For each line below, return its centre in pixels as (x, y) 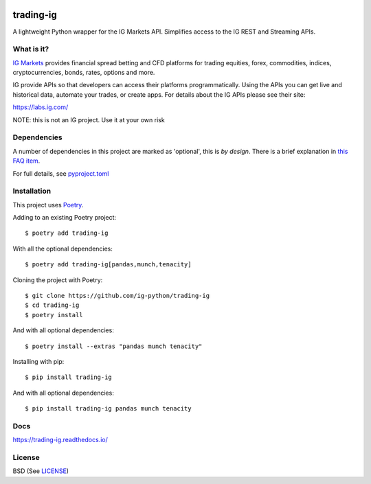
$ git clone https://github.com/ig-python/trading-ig (117, 296)
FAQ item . (26, 161)
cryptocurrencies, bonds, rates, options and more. (84, 73)
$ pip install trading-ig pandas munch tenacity (108, 409)
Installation (32, 191)
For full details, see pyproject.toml (61, 173)
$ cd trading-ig (52, 305)
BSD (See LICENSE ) (41, 471)
